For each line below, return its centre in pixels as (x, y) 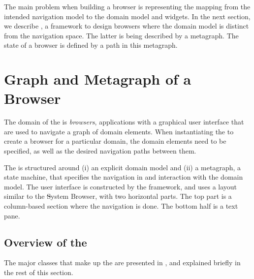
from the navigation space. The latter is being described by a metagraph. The (121, 35)
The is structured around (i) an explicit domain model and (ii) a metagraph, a (123, 167)
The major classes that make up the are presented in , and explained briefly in (122, 263)
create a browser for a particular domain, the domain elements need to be (115, 141)
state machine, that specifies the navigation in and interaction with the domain (124, 177)
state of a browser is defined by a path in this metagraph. (91, 45)
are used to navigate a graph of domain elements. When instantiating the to (119, 131)
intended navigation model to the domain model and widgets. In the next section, (127, 16)
